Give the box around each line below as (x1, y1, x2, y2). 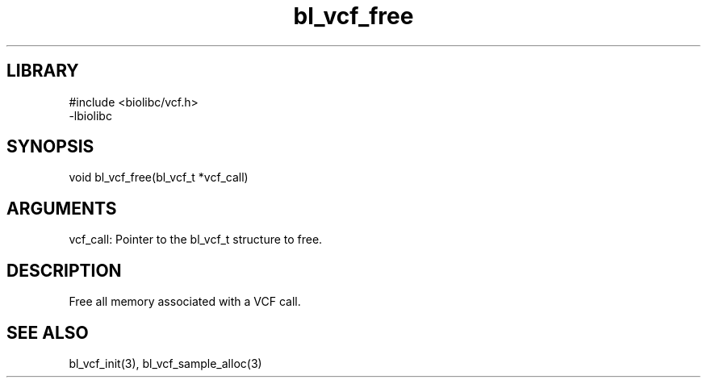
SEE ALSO (6, 322, 89, 343)
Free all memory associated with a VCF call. (69, 294, 301, 309)
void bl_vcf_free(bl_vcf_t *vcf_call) (69, 170, 249, 185)
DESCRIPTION (6, 260, 122, 281)
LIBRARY (6, 61, 79, 81)
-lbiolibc (69, 108, 112, 123)
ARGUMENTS (6, 198, 117, 219)
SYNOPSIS (6, 136, 94, 157)
